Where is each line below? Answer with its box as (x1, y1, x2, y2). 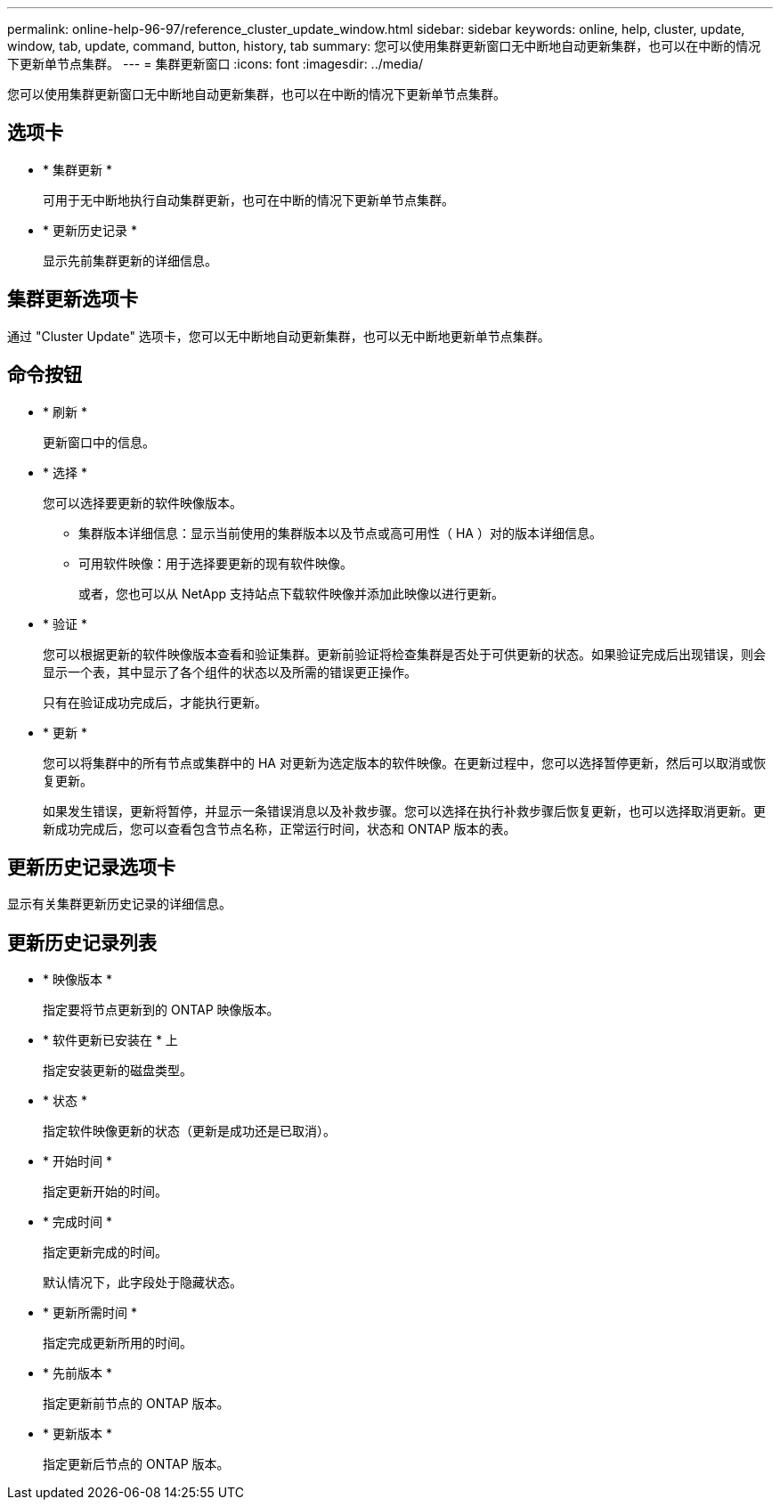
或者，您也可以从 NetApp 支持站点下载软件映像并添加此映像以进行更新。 (78, 585, 504, 601)
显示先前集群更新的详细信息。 (43, 252, 217, 268)
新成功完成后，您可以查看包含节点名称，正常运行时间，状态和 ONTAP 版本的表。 (43, 820, 516, 836)
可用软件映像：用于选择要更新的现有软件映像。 (78, 555, 353, 571)
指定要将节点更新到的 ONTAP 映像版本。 (43, 1002, 280, 1018)
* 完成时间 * (43, 1214, 112, 1230)
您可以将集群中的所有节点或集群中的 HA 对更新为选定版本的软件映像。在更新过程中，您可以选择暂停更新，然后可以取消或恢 (43, 754, 766, 770)
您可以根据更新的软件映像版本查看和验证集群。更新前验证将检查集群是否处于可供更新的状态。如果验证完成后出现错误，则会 (43, 646, 766, 662)
